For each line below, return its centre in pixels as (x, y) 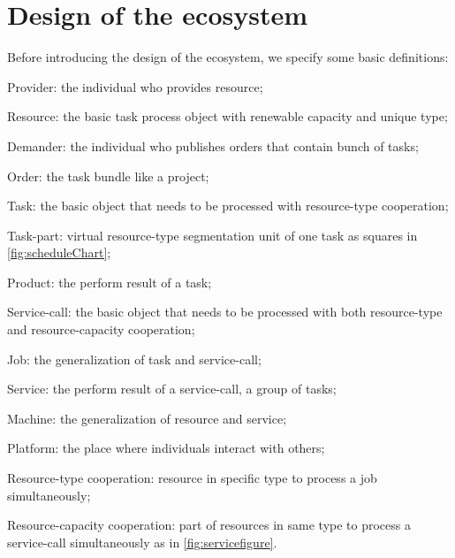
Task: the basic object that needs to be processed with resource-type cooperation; (228, 206)
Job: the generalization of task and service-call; (134, 359)
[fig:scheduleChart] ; (59, 252)
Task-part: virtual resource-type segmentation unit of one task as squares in (212, 235)
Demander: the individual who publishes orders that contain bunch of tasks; (213, 145)
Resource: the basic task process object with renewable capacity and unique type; (227, 116)
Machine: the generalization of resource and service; (147, 418)
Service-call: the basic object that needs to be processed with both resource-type (225, 312)
